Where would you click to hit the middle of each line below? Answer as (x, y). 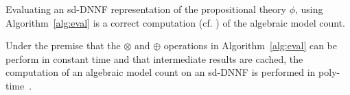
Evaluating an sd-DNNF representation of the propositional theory (146, 9)
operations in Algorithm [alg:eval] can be (250, 45)
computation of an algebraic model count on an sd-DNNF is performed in (161, 72)
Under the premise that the (63, 45)
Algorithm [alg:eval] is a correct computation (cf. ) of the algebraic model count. (175, 22)
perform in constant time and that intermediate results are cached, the (154, 58)
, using (309, 9)
